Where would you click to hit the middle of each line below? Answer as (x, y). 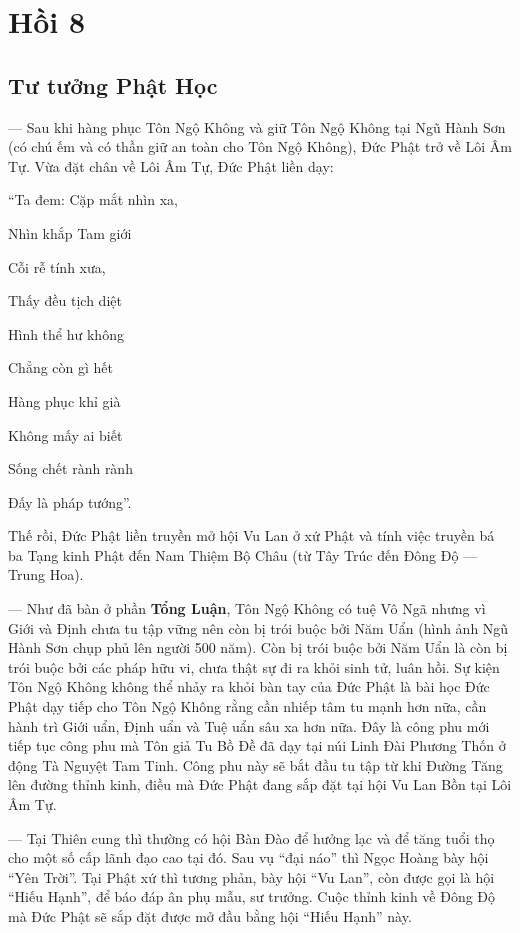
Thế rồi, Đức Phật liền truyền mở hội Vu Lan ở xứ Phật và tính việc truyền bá (251, 535)
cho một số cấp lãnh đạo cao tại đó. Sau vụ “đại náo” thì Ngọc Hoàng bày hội (248, 857)
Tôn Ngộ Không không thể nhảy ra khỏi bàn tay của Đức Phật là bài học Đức (249, 686)
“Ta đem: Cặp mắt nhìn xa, (93, 199)
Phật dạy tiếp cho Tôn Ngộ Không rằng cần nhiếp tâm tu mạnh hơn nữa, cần (247, 706)
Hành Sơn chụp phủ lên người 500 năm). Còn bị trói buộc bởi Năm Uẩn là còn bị (258, 647)
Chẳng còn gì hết (60, 367)
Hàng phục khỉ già (64, 400)
